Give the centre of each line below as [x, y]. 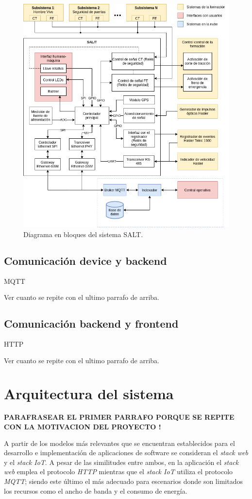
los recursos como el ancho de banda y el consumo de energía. [96, 490]
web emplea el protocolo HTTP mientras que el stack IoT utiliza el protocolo [118, 471]
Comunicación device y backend [85, 260]
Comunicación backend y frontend [91, 323]
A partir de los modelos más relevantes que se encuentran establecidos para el [119, 443]
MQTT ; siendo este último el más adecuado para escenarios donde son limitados [123, 481]
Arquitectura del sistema [89, 394]
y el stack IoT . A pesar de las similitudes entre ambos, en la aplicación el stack [121, 462]
